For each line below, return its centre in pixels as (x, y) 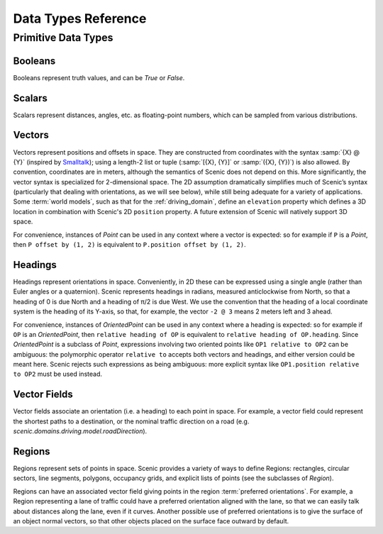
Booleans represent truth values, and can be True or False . (99, 77)
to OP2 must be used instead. (58, 374)
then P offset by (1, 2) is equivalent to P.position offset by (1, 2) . (129, 245)
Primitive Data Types (63, 38)
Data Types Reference (80, 18)
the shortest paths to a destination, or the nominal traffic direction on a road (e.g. (131, 421)
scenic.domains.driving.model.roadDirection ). (80, 431)
